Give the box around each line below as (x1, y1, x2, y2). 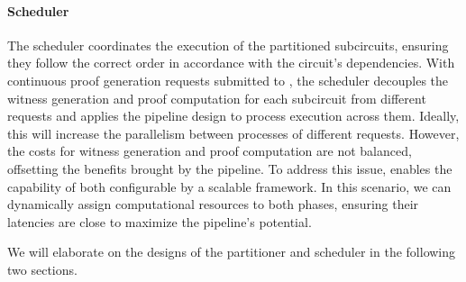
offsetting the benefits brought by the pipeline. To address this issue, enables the (7, 159, 452, 177)
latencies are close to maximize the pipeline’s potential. (7, 212, 312, 231)
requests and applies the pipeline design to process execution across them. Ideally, (7, 106, 460, 125)
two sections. (7, 259, 78, 278)
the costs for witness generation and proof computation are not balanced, (7, 141, 412, 160)
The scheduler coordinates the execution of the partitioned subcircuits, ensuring (7, 35, 449, 54)
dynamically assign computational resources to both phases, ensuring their (7, 195, 419, 214)
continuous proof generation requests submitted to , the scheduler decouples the (7, 70, 449, 89)
